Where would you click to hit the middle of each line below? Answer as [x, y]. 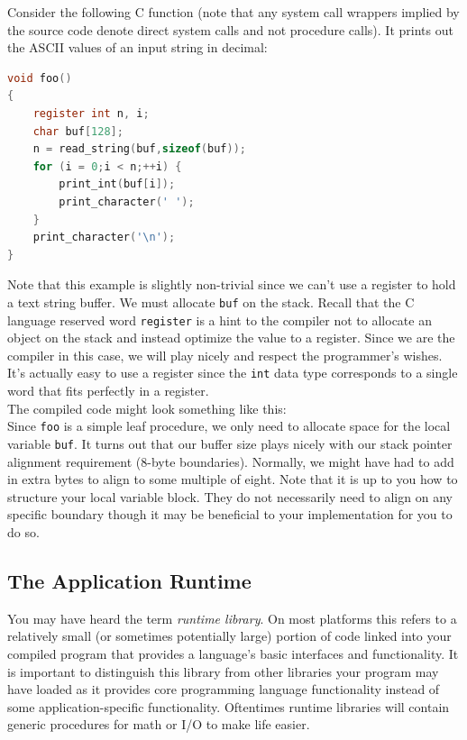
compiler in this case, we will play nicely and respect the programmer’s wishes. [225, 355]
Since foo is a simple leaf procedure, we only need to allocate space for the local [229, 426]
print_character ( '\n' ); [104, 238]
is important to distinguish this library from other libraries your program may [223, 671]
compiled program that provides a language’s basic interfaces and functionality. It [233, 653]
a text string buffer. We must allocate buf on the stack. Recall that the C [211, 301]
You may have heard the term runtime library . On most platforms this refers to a [232, 618]
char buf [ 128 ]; [78, 131]
